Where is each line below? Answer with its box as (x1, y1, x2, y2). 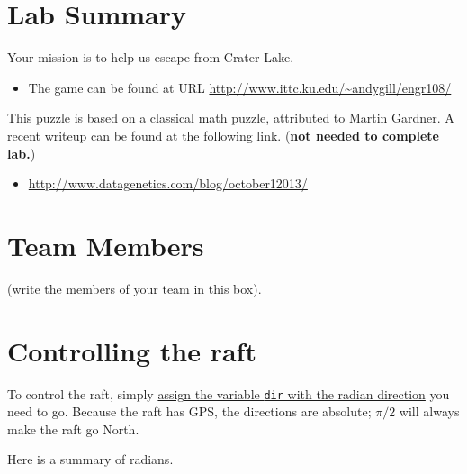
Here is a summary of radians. (7, 450, 174, 469)
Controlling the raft (7, 332, 256, 369)
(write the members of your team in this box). (7, 278, 262, 297)
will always (399, 402, 460, 421)
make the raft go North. (7, 419, 139, 438)
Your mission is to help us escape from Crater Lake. (7, 48, 294, 67)
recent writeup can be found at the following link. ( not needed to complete (7, 125, 439, 144)
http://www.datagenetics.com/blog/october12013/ (28, 174, 308, 193)
